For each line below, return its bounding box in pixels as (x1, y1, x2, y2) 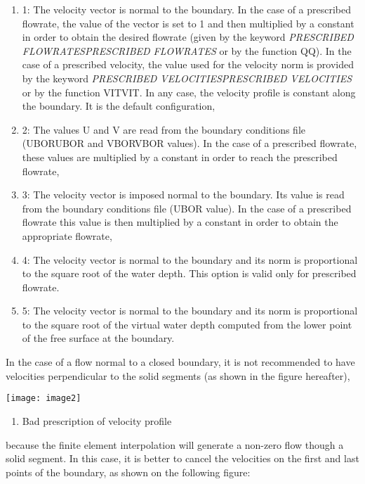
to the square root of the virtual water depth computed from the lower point (22, 317, 352, 331)
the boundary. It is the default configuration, (22, 98, 215, 113)
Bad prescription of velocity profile (22, 413, 172, 428)
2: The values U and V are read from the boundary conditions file (22, 122, 306, 136)
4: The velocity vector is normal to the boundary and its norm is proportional (22, 252, 358, 267)
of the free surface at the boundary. (22, 331, 175, 345)
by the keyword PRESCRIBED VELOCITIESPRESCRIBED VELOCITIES (22, 70, 352, 85)
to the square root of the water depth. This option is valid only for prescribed (22, 266, 357, 281)
